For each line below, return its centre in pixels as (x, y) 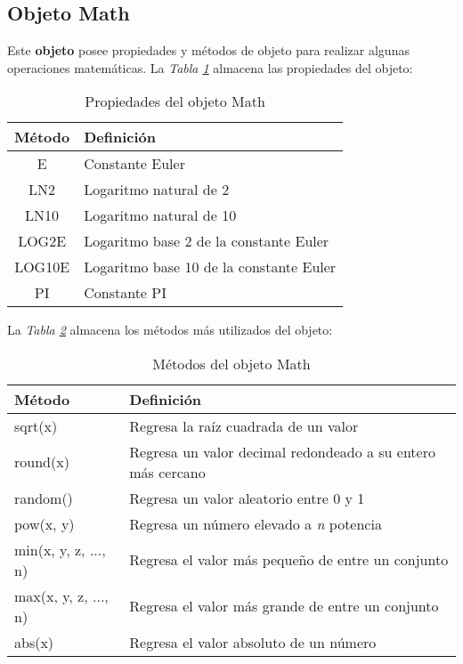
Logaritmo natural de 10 (160, 215)
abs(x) (34, 642)
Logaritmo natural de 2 (157, 190)
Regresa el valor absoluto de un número (253, 642)
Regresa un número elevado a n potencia (256, 523)
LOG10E (42, 267)
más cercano (167, 472)
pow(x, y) (45, 523)
